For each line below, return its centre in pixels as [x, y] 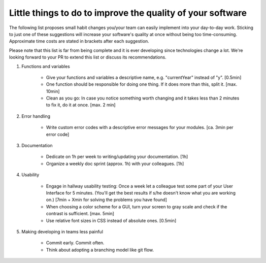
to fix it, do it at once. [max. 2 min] [81, 105]
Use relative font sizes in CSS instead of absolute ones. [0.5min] [111, 220]
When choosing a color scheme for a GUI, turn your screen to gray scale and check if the [137, 206]
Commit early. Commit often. [75, 243]
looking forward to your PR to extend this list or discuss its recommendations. [88, 57]
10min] [53, 91]
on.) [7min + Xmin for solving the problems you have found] [107, 200]
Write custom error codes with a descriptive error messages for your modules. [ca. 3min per [140, 128]
